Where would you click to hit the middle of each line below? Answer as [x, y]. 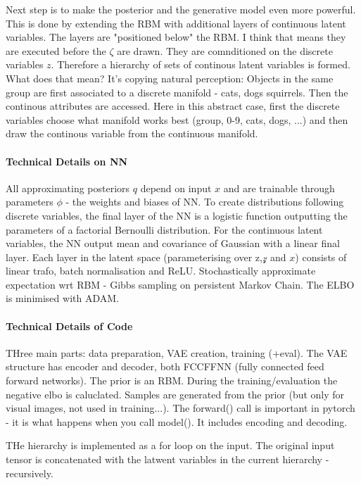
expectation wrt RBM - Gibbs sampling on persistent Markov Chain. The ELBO [180, 284]
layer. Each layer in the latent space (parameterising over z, [134, 257]
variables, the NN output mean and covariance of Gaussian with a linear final [173, 243]
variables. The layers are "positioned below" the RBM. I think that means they [176, 37]
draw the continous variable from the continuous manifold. [132, 133]
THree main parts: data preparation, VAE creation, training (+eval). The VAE [177, 352]
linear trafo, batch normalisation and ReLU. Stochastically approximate [161, 271]
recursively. [30, 473]
